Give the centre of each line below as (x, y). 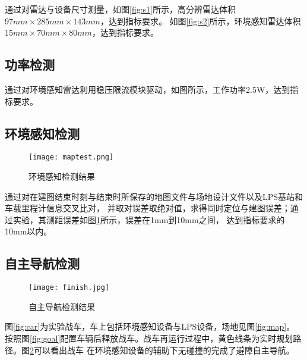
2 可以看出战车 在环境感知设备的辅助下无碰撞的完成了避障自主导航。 (162, 350)
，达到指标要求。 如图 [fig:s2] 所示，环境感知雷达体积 (200, 21)
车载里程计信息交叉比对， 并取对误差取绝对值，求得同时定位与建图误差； (148, 208)
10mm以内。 (29, 231)
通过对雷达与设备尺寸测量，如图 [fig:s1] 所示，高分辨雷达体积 (120, 9)
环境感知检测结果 (62, 176)
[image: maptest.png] (71, 157)
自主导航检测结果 (62, 306)
